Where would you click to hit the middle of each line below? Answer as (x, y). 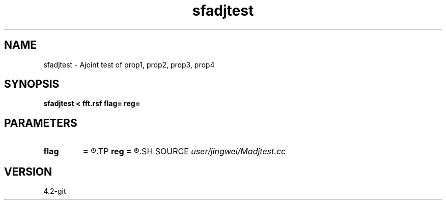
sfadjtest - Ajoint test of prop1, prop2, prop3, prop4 (129, 64)
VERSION (28, 172)
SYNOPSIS (32, 84)
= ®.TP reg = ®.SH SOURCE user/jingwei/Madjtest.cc (184, 151)
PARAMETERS (41, 123)
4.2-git (55, 191)
